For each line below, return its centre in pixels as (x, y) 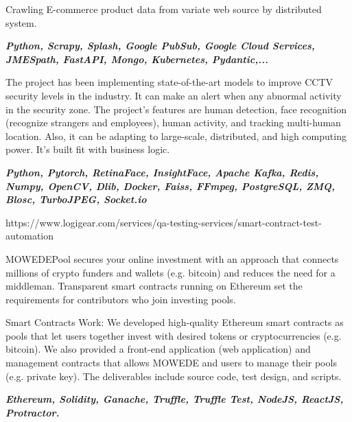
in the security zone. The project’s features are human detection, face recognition (176, 109)
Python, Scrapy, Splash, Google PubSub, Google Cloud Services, (160, 46)
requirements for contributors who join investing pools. (121, 299)
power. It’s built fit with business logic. (88, 149)
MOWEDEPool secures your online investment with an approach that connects (172, 258)
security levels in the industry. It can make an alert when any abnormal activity (174, 95)
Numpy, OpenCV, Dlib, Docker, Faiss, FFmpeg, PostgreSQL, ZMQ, (170, 186)
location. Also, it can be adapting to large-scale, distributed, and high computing (176, 136)
